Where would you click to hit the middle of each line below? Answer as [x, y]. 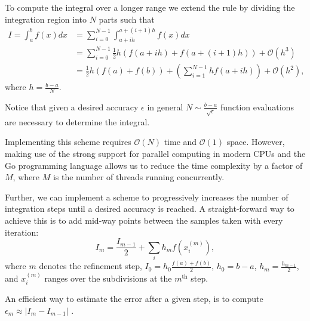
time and [180, 142]
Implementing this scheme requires [68, 142]
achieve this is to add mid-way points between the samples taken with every [144, 220]
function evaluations [257, 107]
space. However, [256, 142]
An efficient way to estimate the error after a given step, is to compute [134, 299]
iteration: [22, 232]
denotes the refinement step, [90, 266]
